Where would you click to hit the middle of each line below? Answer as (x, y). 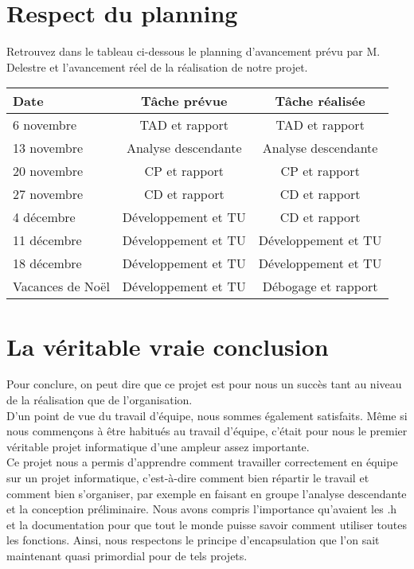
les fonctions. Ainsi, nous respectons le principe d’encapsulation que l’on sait (193, 540)
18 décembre (47, 263)
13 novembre (48, 148)
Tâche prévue (184, 101)
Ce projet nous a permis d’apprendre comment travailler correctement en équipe (202, 462)
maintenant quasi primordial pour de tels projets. (127, 555)
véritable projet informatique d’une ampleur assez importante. (158, 446)
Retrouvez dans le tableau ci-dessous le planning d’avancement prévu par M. (193, 51)
